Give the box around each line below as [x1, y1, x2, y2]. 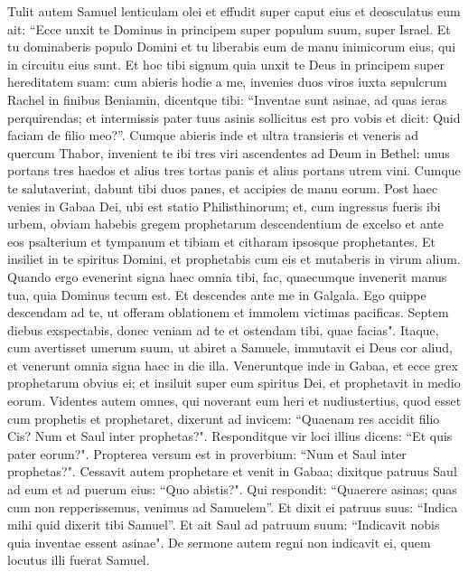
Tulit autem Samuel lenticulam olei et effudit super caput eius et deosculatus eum [7, 2, 461, 20]
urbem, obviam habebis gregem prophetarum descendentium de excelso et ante [7, 214, 444, 233]
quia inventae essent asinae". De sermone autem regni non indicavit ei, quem [7, 532, 431, 551]
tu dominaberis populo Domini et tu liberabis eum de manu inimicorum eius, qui [7, 37, 456, 56]
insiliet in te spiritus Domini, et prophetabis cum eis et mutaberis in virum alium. [7, 249, 461, 268]
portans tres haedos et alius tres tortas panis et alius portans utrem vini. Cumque [7, 161, 461, 180]
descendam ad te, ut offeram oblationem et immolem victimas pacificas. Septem [7, 303, 449, 322]
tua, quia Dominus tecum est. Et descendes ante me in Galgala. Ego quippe [7, 285, 426, 304]
